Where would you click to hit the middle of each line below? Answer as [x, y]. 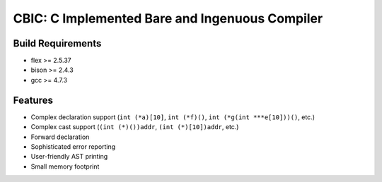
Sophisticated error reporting [73, 146]
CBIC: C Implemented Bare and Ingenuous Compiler [168, 18]
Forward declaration [60, 137]
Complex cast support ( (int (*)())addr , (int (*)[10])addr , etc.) [135, 127]
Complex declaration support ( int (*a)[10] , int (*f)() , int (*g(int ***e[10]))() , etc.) [173, 117]
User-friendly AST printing [69, 157]
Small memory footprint [65, 166]
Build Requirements [57, 43]
